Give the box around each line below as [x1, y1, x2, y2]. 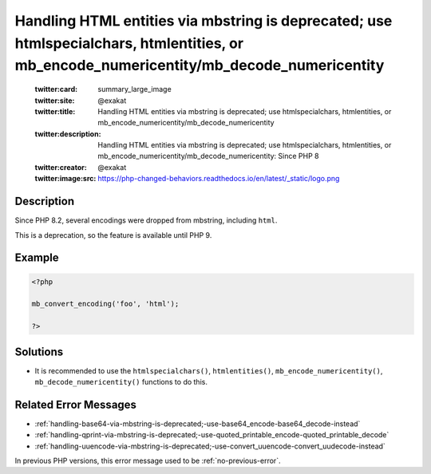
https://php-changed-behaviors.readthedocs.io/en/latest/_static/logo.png [97, 174, 340, 184]
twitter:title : [34, 106, 76, 116]
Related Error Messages [14, 397, 137, 411]
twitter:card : [34, 85, 78, 94]
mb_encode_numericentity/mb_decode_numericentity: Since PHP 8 [97, 152, 319, 161]
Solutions [14, 345, 64, 358]
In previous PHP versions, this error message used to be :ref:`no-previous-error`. [14, 456, 281, 466]
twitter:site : [34, 96, 75, 105]
